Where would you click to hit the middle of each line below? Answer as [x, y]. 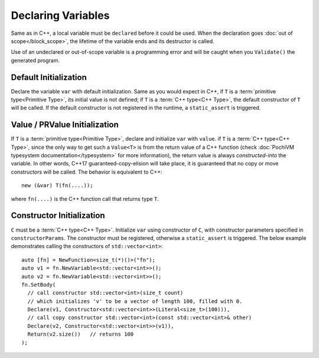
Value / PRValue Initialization [65, 125]
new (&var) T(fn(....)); [57, 185]
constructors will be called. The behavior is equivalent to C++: [87, 172]
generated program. [35, 60]
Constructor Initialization [58, 216]
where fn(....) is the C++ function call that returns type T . [85, 198]
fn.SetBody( [39, 284]
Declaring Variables [60, 15]
